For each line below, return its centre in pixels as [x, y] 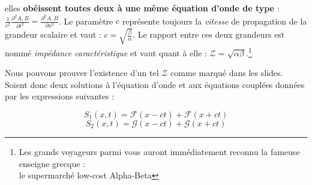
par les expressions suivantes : [60, 96]
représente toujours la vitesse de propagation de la [214, 21]
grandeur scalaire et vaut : [53, 34]
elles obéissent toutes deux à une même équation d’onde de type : [142, 8]
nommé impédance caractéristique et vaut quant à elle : [106, 52]
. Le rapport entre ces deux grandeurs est [209, 34]
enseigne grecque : [52, 163]
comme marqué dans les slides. [227, 73]
